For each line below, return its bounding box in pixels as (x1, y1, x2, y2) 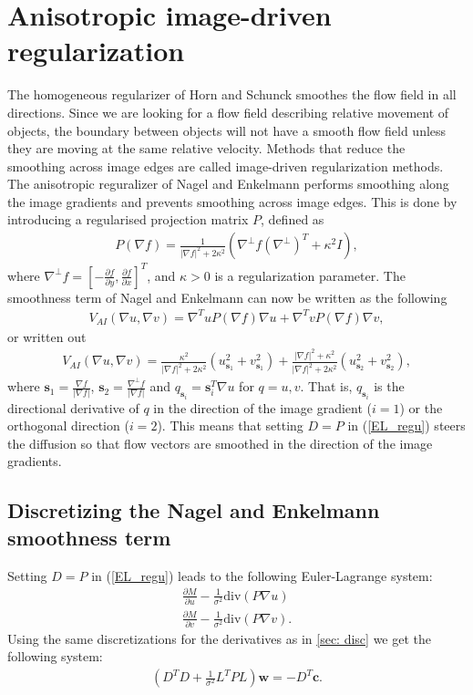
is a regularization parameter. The (214, 265, 406, 285)
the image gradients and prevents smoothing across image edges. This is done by (7, 192, 458, 211)
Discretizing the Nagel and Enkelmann (7, 496, 380, 524)
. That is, (300, 377, 353, 396)
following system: (7, 647, 103, 666)
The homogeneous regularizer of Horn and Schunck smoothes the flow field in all (7, 85, 457, 104)
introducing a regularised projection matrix (7, 210, 249, 229)
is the (374, 377, 405, 396)
